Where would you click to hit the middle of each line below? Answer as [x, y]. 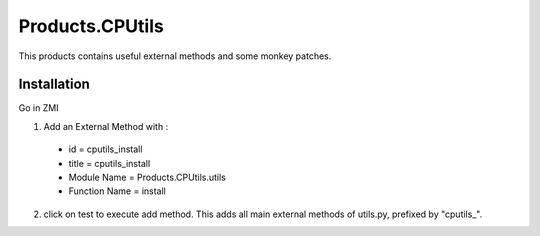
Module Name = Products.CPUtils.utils [147, 177]
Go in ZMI [38, 108]
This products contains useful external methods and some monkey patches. [175, 56]
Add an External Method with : [106, 126]
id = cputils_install [105, 149]
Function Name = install [117, 191]
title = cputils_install [109, 163]
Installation [54, 84]
